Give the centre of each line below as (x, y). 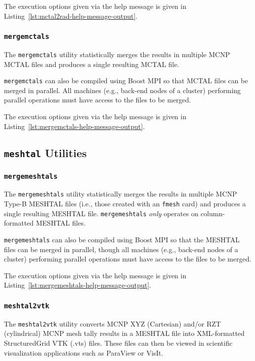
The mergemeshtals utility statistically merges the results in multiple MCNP (121, 194)
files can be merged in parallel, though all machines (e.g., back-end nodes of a (121, 249)
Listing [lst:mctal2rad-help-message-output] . (71, 16)
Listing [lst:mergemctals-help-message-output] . (75, 126)
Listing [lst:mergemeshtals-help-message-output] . (78, 285)
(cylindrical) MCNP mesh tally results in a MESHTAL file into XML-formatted (124, 333)
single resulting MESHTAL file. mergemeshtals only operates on (101, 213)
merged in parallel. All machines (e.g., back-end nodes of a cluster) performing (123, 90)
